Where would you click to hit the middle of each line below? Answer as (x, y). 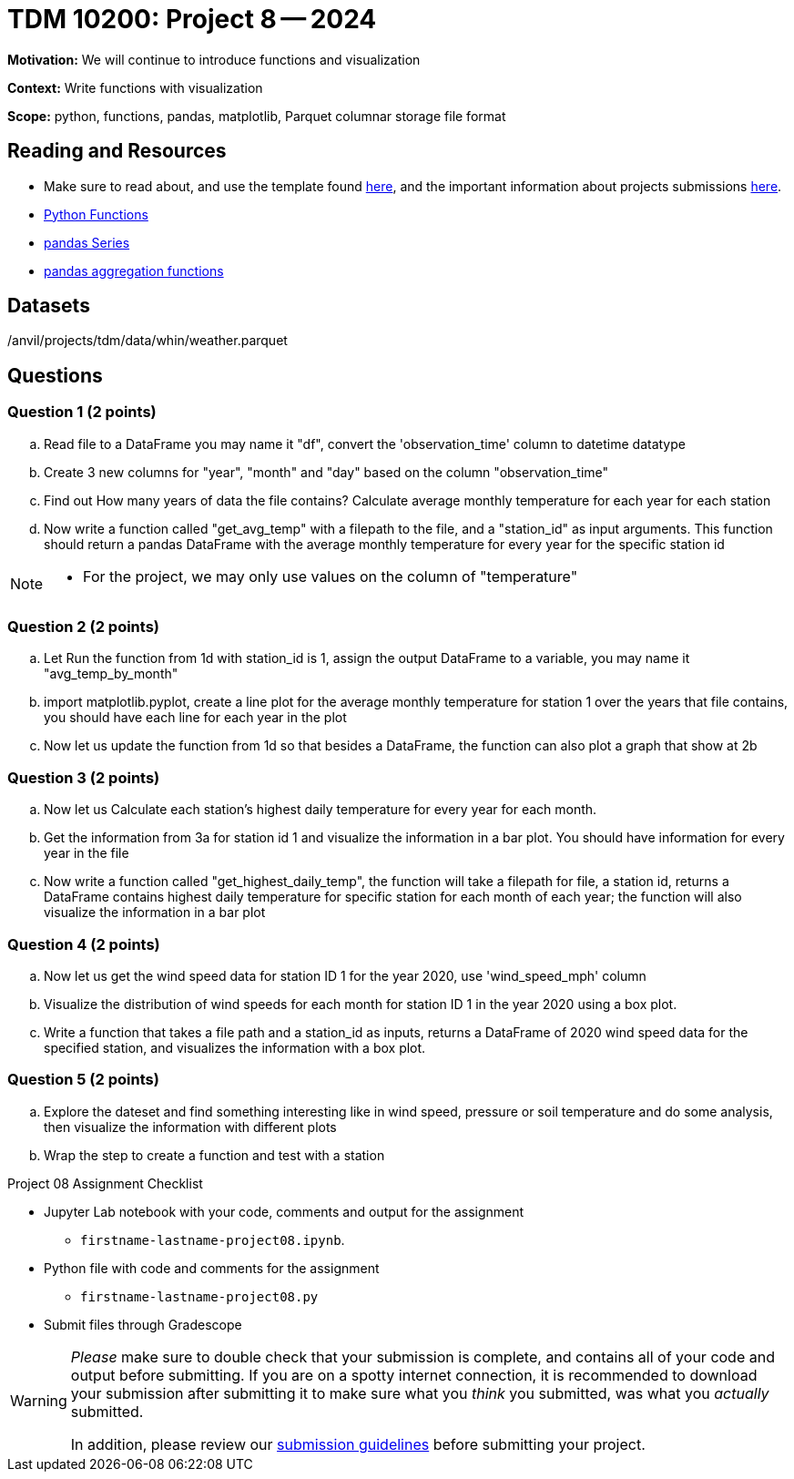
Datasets (49, 306)
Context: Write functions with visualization (135, 87)
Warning (39, 1400)
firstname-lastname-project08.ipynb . (213, 1239)
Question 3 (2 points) (84, 777)
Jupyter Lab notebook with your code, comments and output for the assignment (284, 1211)
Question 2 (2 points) (84, 627)
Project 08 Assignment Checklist (105, 1183)
